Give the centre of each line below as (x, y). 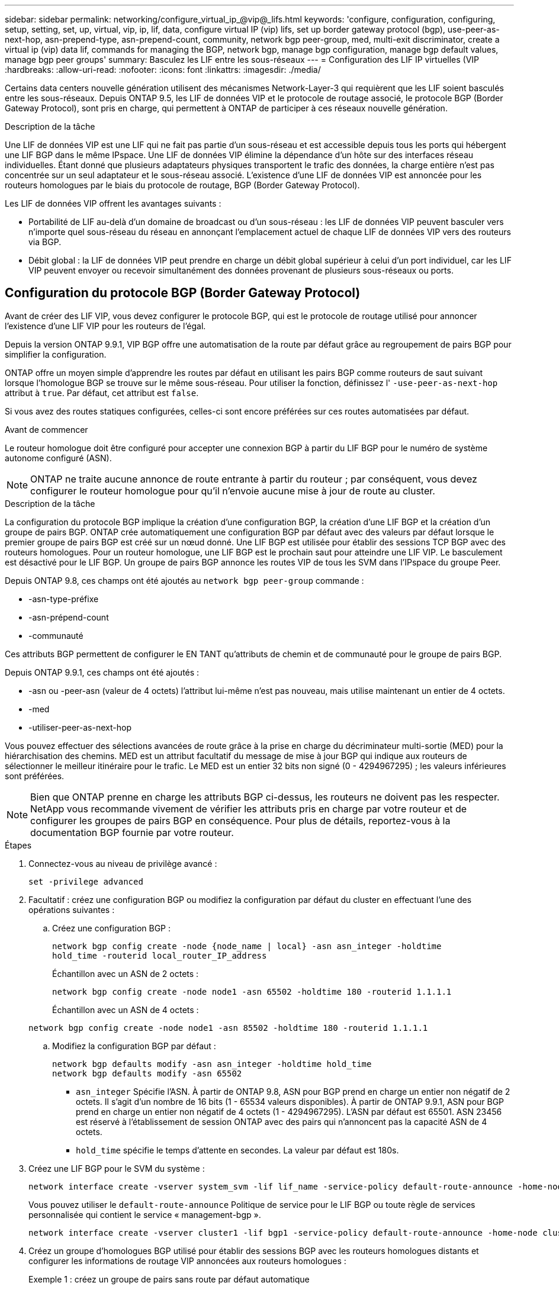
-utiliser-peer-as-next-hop (80, 727)
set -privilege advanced (86, 881)
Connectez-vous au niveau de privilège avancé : (123, 863)
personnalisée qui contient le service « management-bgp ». (145, 1214)
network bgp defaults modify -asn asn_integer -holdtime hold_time (212, 1064)
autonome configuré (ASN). (58, 458)
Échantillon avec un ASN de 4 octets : (126, 1010)
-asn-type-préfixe (64, 599)
